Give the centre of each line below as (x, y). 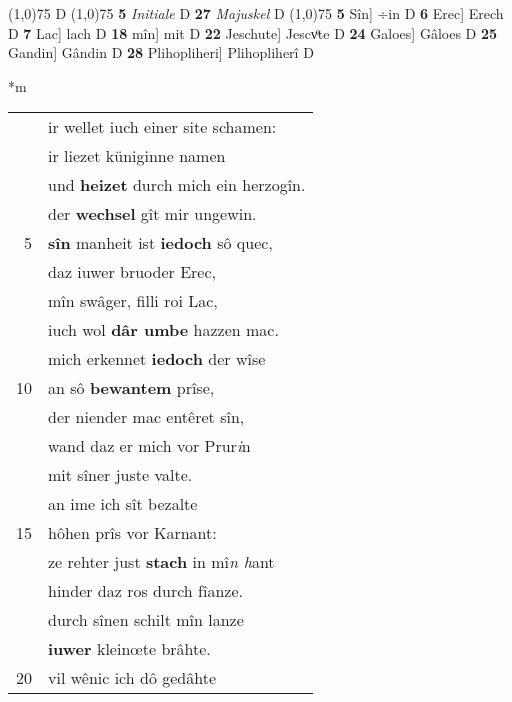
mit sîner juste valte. (120, 475)
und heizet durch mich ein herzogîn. (177, 185)
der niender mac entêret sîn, (146, 417)
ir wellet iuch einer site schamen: (162, 127)
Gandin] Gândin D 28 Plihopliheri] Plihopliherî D (161, 52)
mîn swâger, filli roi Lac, (133, 301)
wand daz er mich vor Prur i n (149, 446)
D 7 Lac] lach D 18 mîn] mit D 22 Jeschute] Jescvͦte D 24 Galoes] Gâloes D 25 (253, 32)
